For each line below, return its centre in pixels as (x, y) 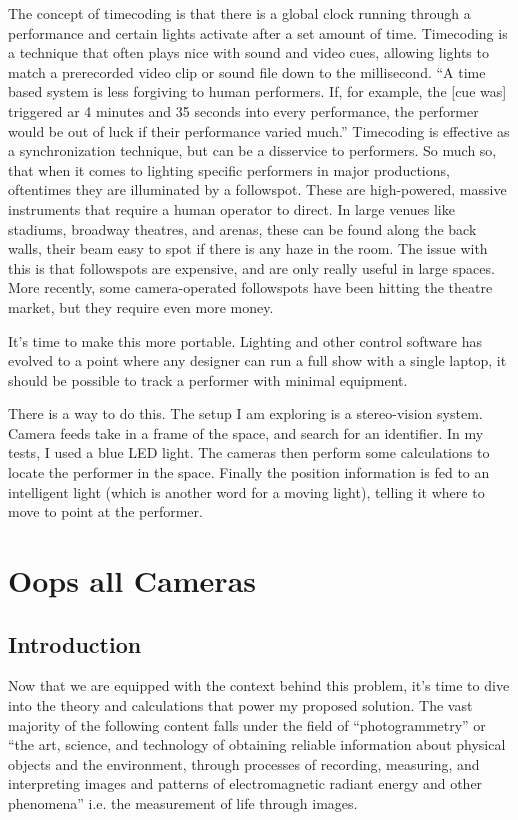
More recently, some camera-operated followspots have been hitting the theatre (250, 287)
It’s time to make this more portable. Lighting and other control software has (245, 340)
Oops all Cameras (132, 580)
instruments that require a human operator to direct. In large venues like (231, 208)
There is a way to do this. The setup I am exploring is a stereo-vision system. (245, 413)
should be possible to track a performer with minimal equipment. (208, 379)
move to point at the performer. (105, 511)
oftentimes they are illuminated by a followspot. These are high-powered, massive (257, 189)
